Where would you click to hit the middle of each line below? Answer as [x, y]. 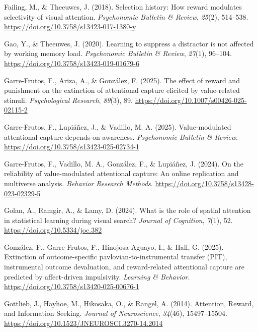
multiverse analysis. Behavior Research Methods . [78, 183]
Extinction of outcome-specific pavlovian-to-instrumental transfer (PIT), [116, 257]
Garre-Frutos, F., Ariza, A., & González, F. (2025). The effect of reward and [122, 80]
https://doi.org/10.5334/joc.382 [53, 230]
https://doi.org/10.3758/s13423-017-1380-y [70, 26]
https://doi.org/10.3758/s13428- [204, 183]
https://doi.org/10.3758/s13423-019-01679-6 [72, 63]
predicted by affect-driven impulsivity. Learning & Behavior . [97, 276]
